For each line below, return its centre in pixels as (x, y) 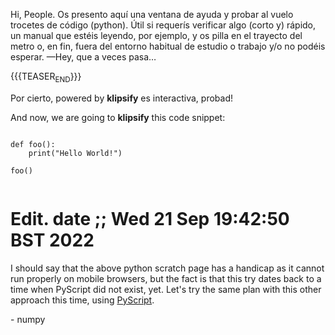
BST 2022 (52, 240)
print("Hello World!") (75, 153)
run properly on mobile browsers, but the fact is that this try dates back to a (166, 278)
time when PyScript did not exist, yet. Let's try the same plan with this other (166, 289)
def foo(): (33, 144)
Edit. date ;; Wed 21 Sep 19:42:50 (150, 218)
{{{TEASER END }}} (46, 77)
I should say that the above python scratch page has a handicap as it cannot (167, 268)
